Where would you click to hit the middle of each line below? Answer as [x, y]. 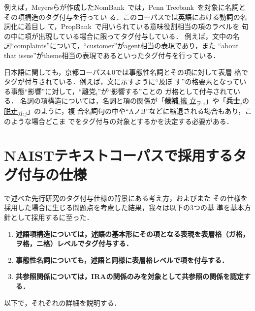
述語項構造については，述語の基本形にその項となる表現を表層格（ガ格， [132, 233]
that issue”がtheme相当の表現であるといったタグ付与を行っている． [112, 55]
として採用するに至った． [52, 217]
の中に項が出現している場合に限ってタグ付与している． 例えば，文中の [119, 36]
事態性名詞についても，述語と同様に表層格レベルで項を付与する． [122, 260]
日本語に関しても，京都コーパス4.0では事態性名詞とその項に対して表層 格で [126, 72]
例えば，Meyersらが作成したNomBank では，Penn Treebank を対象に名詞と [125, 7]
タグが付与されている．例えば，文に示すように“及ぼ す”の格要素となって [122, 81]
